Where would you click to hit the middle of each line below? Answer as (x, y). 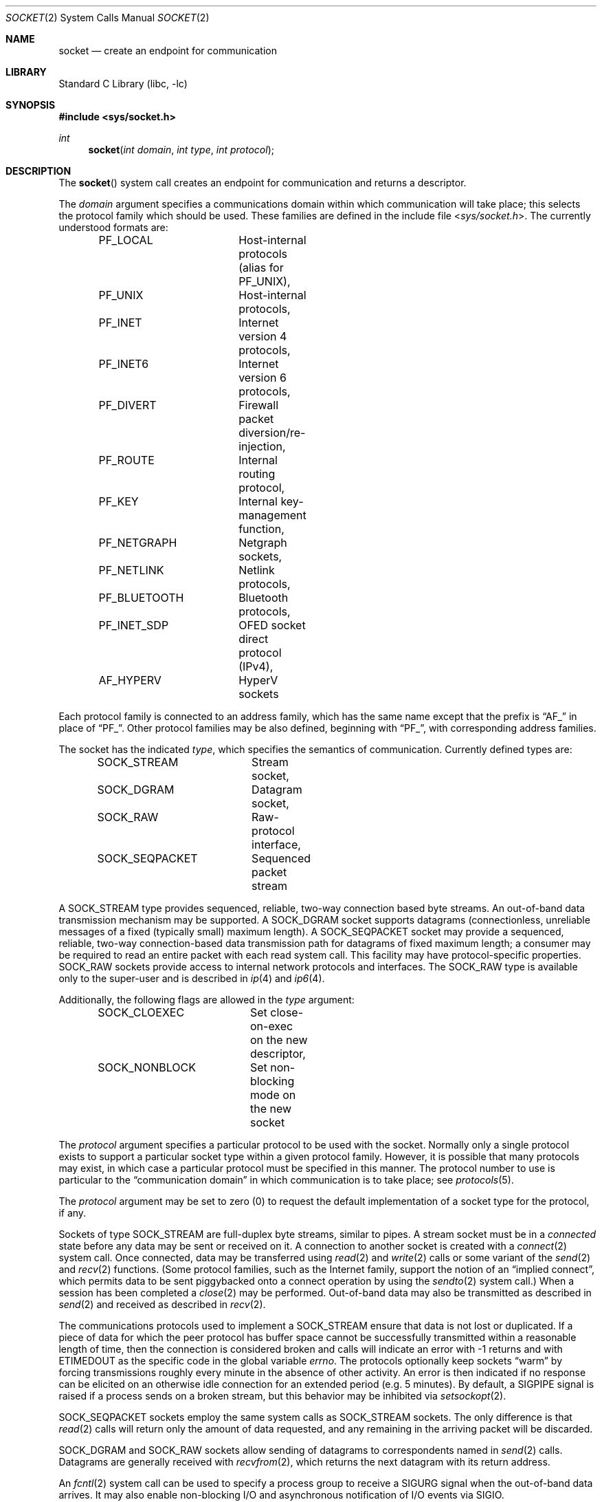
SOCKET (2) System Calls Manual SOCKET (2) (108, 18)
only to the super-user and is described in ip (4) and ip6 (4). (192, 978)
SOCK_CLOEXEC (141, 1012)
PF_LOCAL (126, 240)
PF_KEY (119, 501)
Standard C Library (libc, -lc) (123, 84)
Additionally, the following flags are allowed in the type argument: (207, 1000)
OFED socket (272, 625)
